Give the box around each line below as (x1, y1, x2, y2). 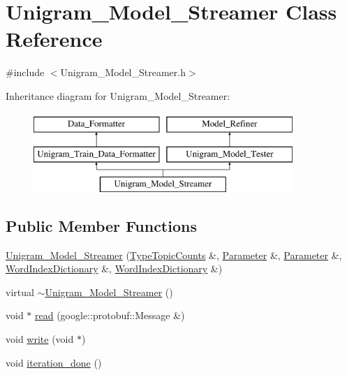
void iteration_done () (6, 355, 102, 369)
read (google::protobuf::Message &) (35, 308, 185, 323)
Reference (6, 24, 103, 53)
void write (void (6, 332, 74, 346)
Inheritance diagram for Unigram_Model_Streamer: (6, 88, 230, 103)
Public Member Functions (6, 214, 197, 236)
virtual (6, 284, 34, 299)
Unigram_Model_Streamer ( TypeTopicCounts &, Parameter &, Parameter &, (6, 247, 342, 262)
